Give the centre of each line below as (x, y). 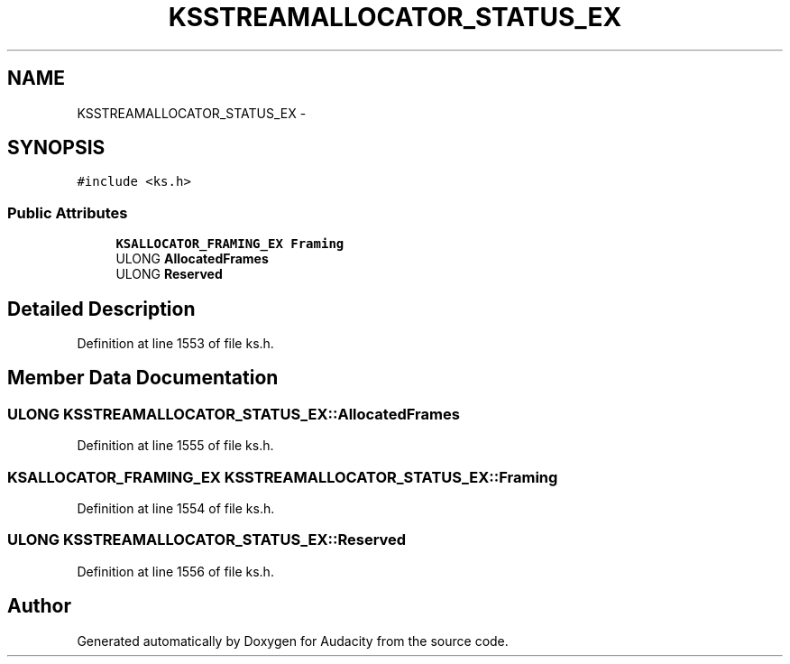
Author (39, 606)
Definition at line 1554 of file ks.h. (176, 508)
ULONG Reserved (169, 274)
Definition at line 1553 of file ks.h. (175, 344)
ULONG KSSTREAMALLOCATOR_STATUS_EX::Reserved (207, 540)
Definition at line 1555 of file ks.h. (175, 446)
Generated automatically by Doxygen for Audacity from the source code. (293, 641)
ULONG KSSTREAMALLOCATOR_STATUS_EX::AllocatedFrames (234, 414)
